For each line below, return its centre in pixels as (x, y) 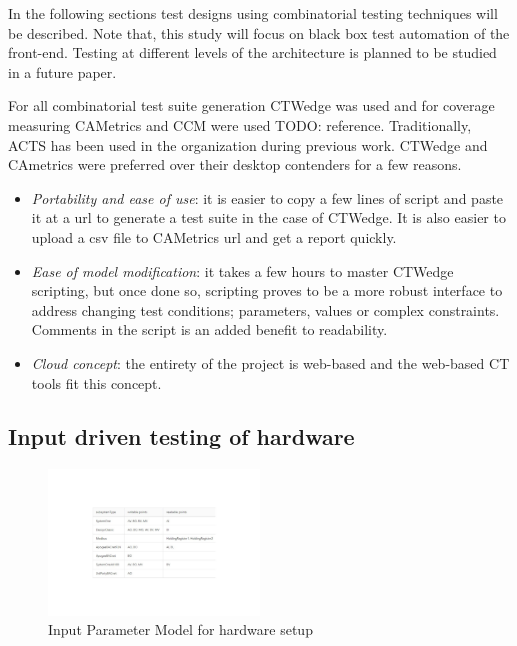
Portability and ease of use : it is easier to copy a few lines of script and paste (267, 197)
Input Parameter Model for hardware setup (180, 629)
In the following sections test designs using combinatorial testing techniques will (253, 13)
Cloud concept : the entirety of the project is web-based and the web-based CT (270, 362)
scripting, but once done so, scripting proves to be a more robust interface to (267, 290)
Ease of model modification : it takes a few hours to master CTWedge (242, 270)
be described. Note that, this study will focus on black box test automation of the (259, 32)
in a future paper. (62, 71)
